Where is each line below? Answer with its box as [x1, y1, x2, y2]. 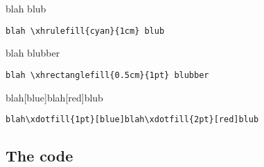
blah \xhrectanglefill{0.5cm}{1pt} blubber [6, 70, 209, 80]
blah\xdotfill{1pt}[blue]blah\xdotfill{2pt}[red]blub [6, 115, 259, 125]
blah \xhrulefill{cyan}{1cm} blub [6, 26, 165, 36]
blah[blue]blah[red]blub [6, 90, 103, 104]
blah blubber [6, 46, 60, 60]
